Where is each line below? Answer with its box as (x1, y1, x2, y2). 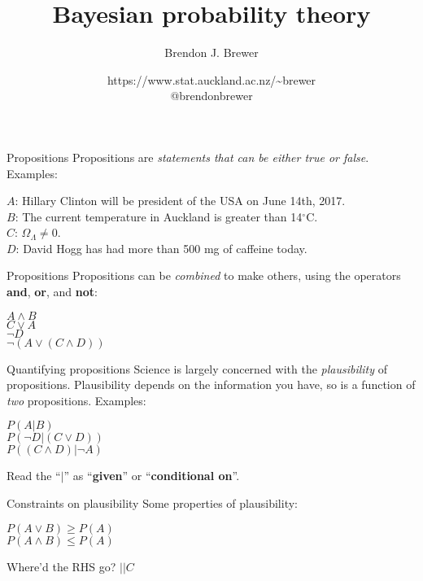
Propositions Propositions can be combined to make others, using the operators (7, 267, 401, 284)
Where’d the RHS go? (7, 557, 116, 574)
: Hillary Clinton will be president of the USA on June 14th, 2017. (15, 192, 346, 209)
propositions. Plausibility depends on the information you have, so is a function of (7, 376, 416, 393)
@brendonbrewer (170, 87, 253, 104)
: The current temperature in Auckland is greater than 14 (15, 207, 303, 225)
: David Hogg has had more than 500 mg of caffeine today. (15, 239, 307, 256)
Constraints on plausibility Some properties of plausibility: (7, 495, 298, 512)
